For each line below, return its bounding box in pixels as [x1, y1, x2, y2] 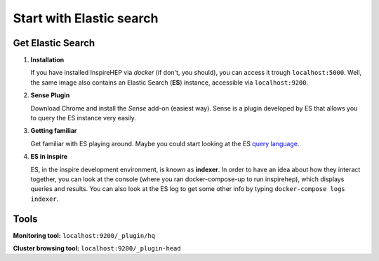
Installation [30, 56, 65, 64]
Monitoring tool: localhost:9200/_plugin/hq [13, 231, 156, 239]
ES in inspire [30, 153, 68, 161]
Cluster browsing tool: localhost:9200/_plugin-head [13, 244, 182, 253]
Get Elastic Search [13, 37, 95, 49]
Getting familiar [30, 127, 77, 135]
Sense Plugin [30, 91, 70, 99]
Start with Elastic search [13, 10, 159, 26]
